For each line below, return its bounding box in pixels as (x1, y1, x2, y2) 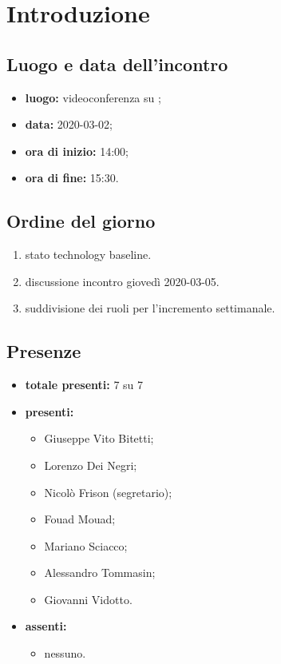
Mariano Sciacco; (44, 537, 128, 554)
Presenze (6, 339, 81, 364)
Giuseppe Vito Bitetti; (44, 430, 154, 447)
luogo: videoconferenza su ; (25, 89, 161, 105)
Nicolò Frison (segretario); (44, 483, 172, 500)
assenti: (25, 618, 67, 634)
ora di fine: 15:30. (25, 169, 119, 186)
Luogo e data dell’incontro (6, 51, 228, 76)
